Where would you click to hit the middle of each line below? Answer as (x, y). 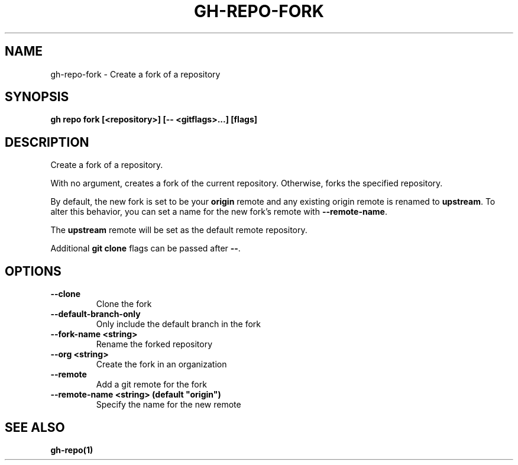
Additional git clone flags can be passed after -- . (145, 248)
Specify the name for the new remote (169, 405)
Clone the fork (124, 304)
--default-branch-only (95, 314)
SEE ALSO (35, 427)
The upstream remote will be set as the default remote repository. (179, 230)
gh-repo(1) (72, 450)
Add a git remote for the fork (151, 385)
